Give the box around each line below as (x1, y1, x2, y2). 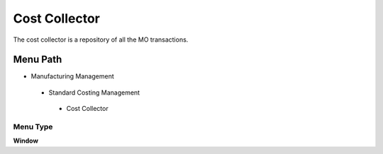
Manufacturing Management (30, 72, 114, 81)
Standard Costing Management (48, 88, 140, 97)
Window (13, 136, 39, 145)
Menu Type (13, 122, 53, 131)
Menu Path (13, 54, 62, 66)
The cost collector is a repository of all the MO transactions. (13, 35, 189, 44)
